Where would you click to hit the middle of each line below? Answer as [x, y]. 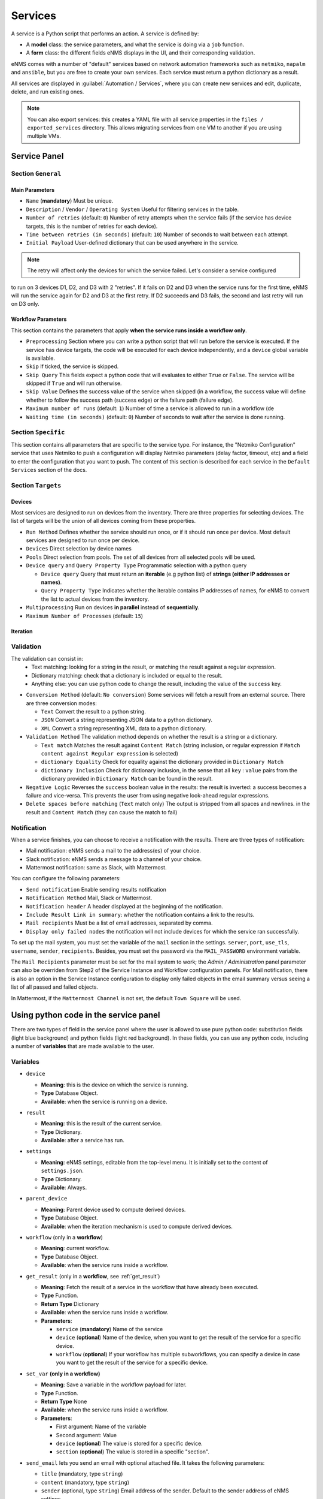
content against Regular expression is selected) [110, 754]
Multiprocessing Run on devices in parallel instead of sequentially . [113, 607]
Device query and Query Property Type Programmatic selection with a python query [136, 565]
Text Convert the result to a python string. [94, 712]
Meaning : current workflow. [75, 1248]
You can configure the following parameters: [66, 878]
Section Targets [36, 485]
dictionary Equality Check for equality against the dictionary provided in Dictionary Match [162, 762]
